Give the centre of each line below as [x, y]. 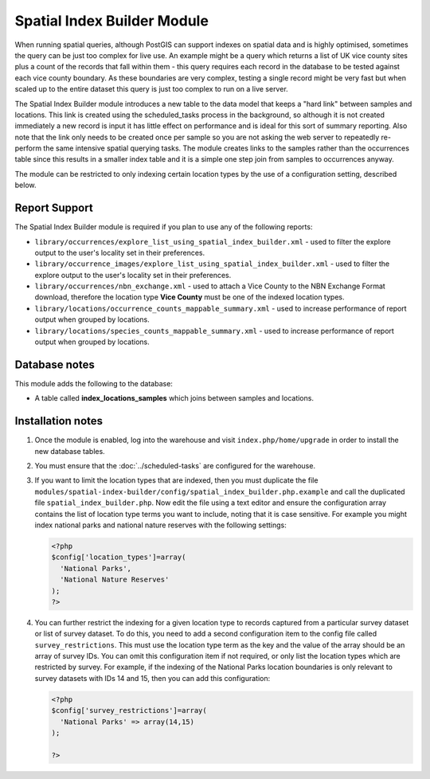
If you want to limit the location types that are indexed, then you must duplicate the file [176, 480]
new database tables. [70, 451]
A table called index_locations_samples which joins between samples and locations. [174, 398]
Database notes [55, 364]
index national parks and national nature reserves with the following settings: [160, 525]
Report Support [54, 208]
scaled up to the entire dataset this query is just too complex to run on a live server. [151, 89]
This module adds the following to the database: [94, 383]
